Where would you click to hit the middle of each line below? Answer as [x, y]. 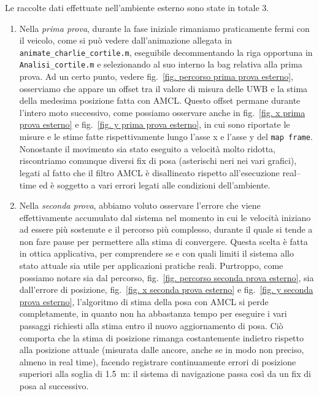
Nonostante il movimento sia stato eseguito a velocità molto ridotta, [147, 148]
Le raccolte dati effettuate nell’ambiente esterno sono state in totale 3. [137, 7]
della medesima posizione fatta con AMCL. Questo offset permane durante [160, 100]
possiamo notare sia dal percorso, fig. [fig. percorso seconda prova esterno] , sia [167, 277]
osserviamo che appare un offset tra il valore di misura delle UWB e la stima [163, 88]
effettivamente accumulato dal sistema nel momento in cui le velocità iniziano [165, 217]
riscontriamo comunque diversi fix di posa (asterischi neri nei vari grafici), [158, 161]
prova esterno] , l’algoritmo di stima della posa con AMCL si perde [144, 301]
